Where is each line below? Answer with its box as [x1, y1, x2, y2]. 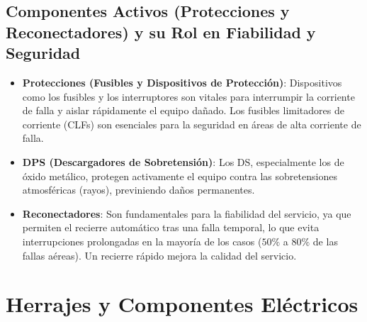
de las [312, 233, 338, 248]
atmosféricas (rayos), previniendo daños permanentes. [22, 182, 255, 197]
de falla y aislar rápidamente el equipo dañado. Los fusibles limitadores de [22, 103, 344, 118]
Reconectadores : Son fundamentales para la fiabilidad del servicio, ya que [22, 206, 351, 221]
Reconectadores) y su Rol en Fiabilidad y [6, 21, 316, 43]
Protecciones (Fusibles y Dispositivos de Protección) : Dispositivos [22, 74, 342, 89]
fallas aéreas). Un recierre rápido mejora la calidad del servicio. [22, 248, 297, 262]
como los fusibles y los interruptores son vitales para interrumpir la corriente [22, 89, 355, 104]
